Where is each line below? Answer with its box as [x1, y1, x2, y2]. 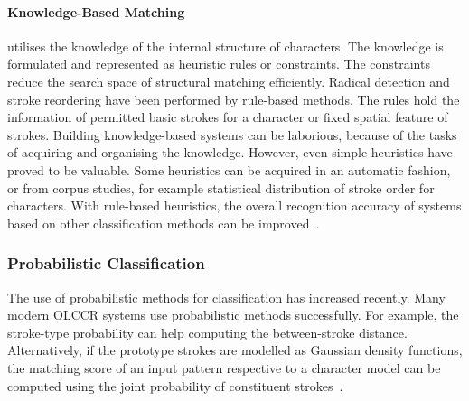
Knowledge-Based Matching [7, 2, 185, 21]
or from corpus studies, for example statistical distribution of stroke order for [7, 178, 435, 197]
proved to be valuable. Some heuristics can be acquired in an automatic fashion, [7, 160, 451, 179]
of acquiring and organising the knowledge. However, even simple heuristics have [7, 143, 453, 162]
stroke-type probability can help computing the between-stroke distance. [7, 322, 408, 341]
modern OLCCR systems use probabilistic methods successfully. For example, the [7, 305, 459, 324]
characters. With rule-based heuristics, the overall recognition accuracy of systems [7, 196, 462, 215]
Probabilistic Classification [7, 252, 205, 275]
